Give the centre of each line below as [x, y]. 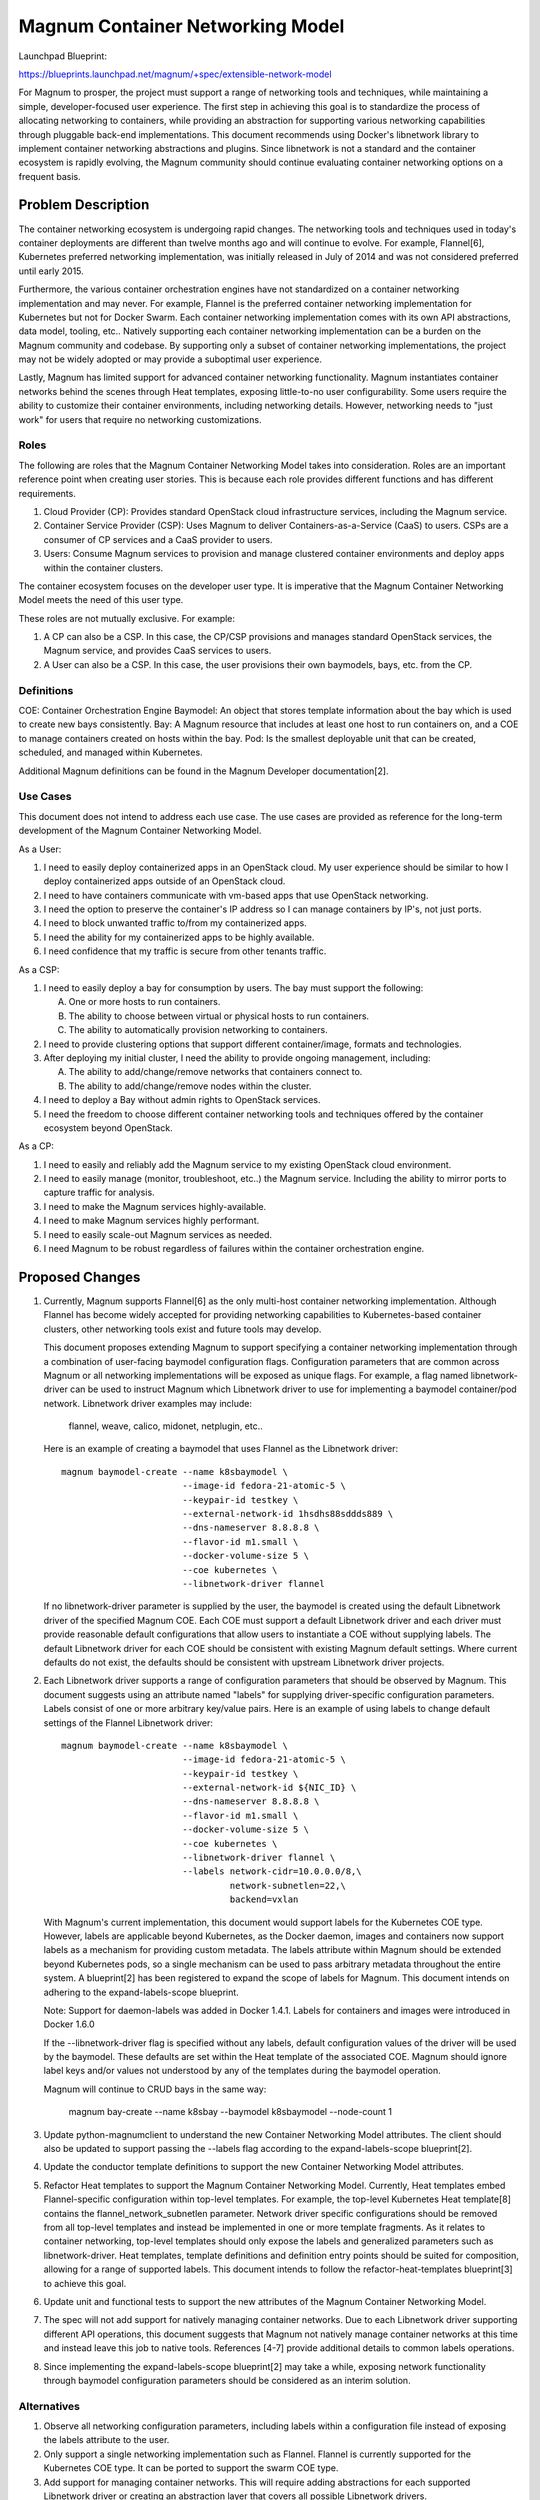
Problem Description [84, 205]
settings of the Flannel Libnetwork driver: [128, 1722]
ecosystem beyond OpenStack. [108, 1127]
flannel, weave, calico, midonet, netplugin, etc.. [166, 1426]
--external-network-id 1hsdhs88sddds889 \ [287, 1514]
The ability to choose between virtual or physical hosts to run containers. [219, 1016]
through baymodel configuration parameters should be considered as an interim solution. [227, 2380]
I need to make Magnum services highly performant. [151, 1221]
